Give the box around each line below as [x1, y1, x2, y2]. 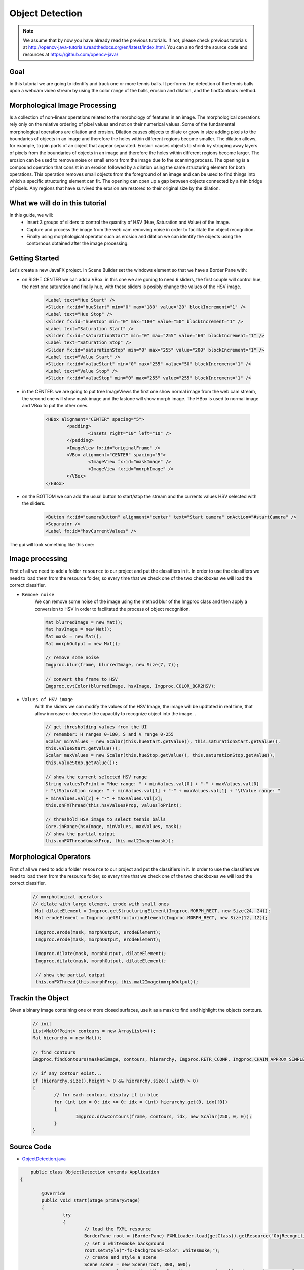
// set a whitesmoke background [84, 1240, 165, 1246]
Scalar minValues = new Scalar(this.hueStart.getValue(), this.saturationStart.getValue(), [45, 738, 281, 744]
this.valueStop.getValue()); [45, 759, 118, 766]
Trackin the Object [9, 994, 69, 1003]
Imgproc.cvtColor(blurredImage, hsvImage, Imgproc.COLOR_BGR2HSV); [45, 683, 217, 689]
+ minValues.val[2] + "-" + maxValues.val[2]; [45, 795, 163, 801]
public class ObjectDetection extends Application [30, 1169, 159, 1175]
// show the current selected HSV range [45, 774, 147, 780]
